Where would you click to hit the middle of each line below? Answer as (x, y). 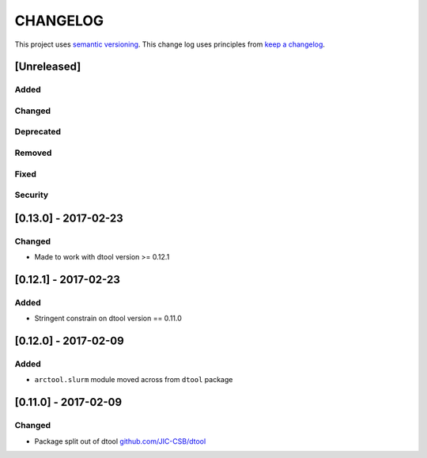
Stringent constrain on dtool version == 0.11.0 (108, 318)
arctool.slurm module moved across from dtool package (134, 380)
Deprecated (38, 132)
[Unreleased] (48, 67)
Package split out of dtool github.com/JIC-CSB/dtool (120, 441)
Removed (33, 153)
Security (32, 195)
